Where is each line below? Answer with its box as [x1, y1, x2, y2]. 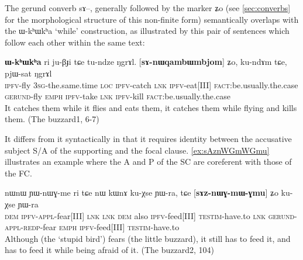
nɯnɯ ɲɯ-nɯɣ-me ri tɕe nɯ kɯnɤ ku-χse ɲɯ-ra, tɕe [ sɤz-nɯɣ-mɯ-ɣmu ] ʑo [5, 186, 278, 199]
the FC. [5, 167, 32, 179]
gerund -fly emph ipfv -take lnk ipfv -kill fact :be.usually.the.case [5, 90, 230, 102]
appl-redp [5, 221, 40, 233]
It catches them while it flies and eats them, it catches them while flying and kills [5, 101, 297, 113]
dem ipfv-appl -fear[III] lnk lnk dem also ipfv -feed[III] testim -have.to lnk [5, 209, 266, 221]
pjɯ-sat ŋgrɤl [5, 67, 52, 79]
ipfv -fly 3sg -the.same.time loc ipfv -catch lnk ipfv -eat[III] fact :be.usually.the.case [5, 78, 298, 91]
